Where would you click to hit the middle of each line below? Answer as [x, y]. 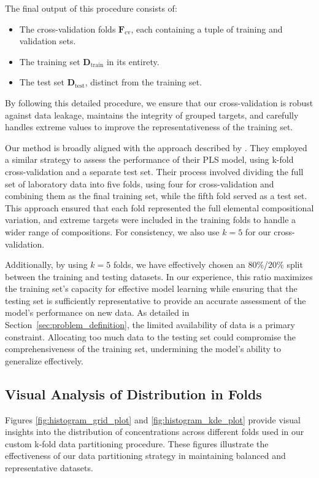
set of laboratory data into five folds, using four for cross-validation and [140, 183]
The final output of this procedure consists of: [91, 8]
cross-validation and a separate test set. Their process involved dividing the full [154, 171]
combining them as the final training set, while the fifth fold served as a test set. [156, 196]
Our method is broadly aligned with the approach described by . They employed [156, 147]
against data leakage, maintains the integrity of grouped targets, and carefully [152, 115]
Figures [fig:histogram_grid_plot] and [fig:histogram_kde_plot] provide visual [153, 419]
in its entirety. [133, 61]
